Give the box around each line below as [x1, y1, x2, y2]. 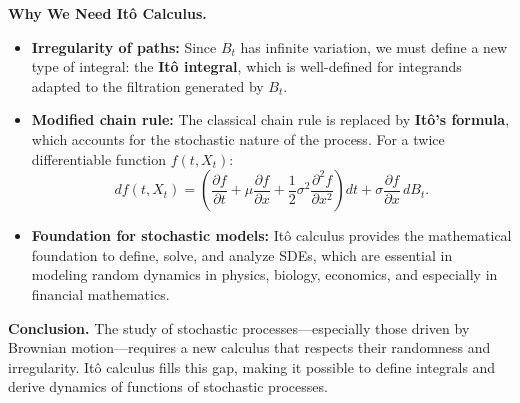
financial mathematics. [31, 283, 170, 304]
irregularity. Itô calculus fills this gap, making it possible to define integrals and [8, 356, 496, 377]
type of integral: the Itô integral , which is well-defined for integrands [31, 56, 462, 77]
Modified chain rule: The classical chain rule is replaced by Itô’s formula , [31, 109, 510, 130]
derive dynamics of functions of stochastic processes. [8, 376, 328, 397]
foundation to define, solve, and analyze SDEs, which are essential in [31, 244, 453, 265]
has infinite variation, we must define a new [240, 36, 508, 57]
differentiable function [31, 148, 167, 169]
